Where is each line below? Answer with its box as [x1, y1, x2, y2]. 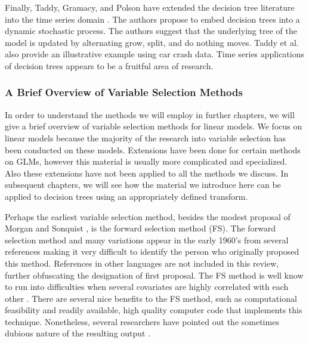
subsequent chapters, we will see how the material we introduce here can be [5, 178, 281, 191]
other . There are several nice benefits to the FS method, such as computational [5, 292, 297, 304]
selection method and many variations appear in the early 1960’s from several [5, 233, 289, 246]
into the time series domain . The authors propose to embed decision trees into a [5, 13, 300, 25]
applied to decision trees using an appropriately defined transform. [5, 190, 248, 202]
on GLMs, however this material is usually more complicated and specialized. [5, 155, 288, 168]
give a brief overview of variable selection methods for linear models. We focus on [5, 120, 302, 132]
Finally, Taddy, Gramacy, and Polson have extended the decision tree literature [5, 1, 295, 13]
